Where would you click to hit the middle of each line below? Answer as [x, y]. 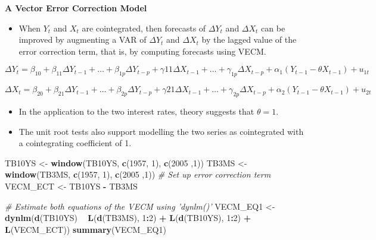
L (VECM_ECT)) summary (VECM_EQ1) [86, 229]
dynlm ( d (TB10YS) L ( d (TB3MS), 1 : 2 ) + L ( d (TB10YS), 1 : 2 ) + [128, 218]
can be [273, 28]
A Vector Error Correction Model [76, 8]
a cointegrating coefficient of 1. [75, 143]
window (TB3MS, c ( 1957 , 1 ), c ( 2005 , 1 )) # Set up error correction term [138, 174]
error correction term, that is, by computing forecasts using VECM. [142, 51]
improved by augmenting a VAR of [83, 40]
